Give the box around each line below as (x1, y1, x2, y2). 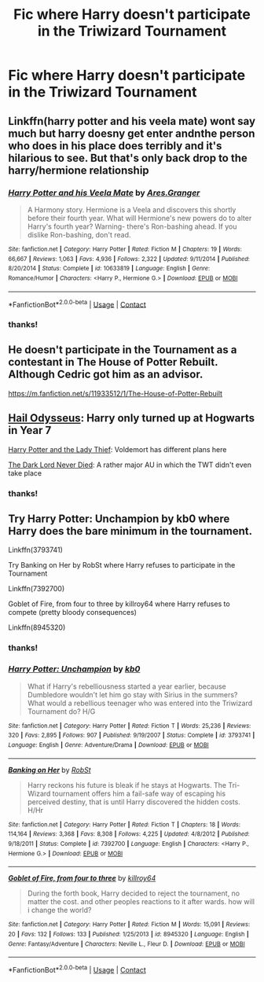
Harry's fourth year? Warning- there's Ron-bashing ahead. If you (27, 222, 237, 231)
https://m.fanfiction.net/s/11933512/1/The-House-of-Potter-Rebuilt (8, 388, 222, 398)
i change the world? (27, 906, 92, 915)
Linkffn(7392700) (8, 584, 65, 594)
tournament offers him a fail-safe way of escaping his (52, 789, 226, 798)
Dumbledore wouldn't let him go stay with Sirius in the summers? (27, 690, 238, 699)
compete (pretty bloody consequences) (8, 608, 137, 617)
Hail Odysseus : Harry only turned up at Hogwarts (8, 411, 255, 425)
